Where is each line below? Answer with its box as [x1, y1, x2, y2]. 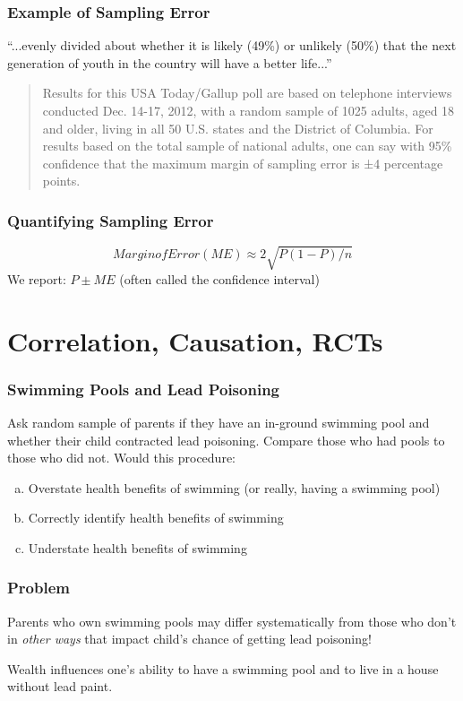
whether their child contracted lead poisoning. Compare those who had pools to [7, 430, 445, 449]
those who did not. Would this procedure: [7, 448, 236, 467]
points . [42, 171, 81, 190]
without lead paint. [7, 677, 113, 696]
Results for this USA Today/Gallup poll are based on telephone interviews [42, 83, 452, 102]
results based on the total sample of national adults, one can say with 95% [42, 136, 452, 155]
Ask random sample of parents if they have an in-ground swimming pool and [7, 412, 430, 431]
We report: [7, 269, 66, 288]
